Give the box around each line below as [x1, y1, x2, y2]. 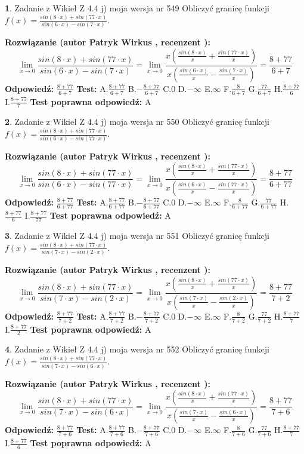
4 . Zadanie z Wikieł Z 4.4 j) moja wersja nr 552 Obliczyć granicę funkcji [5, 343, 269, 355]
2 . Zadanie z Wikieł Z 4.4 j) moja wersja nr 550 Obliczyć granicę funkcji [5, 115, 269, 128]
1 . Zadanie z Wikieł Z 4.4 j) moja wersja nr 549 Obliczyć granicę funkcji [5, 2, 269, 14]
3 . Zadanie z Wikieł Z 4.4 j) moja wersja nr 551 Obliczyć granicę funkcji [5, 229, 269, 241]
